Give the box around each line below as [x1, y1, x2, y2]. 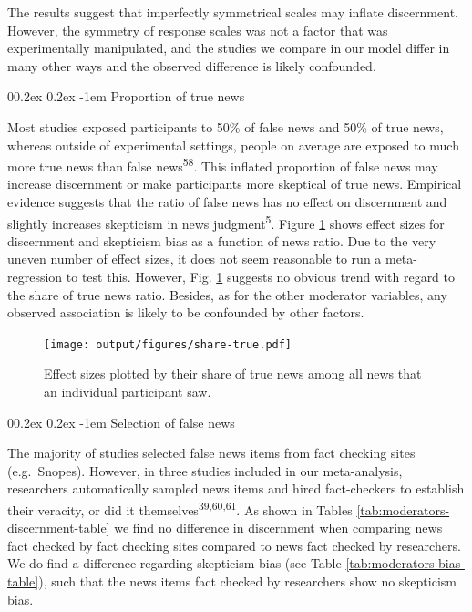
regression [7, 267, 63, 286]
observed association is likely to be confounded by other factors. [7, 303, 364, 322]
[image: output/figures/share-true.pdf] [44, 337, 292, 351]
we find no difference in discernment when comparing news [114, 518, 443, 537]
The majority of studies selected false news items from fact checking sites [7, 443, 416, 462]
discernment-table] [7, 518, 110, 537]
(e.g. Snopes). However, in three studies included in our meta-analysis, [7, 461, 403, 480]
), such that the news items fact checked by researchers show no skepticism [38, 572, 457, 591]
